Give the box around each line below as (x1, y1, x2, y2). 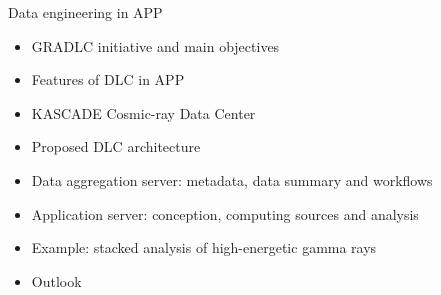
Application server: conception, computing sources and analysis (31, 203, 419, 224)
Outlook (31, 270, 82, 291)
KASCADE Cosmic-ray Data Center (31, 102, 256, 123)
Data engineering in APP (8, 2, 163, 22)
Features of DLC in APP (31, 69, 185, 90)
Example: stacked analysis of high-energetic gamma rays (31, 237, 377, 258)
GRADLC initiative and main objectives (31, 35, 280, 56)
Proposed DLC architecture (31, 136, 201, 157)
